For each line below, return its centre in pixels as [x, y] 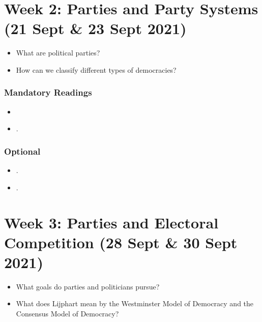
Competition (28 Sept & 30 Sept [121, 242]
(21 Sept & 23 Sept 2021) [95, 28]
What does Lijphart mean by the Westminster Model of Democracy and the [135, 303]
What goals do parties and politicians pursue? [88, 286]
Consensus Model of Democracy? [67, 313]
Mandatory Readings [48, 92]
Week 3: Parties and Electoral [111, 222]
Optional [22, 151]
